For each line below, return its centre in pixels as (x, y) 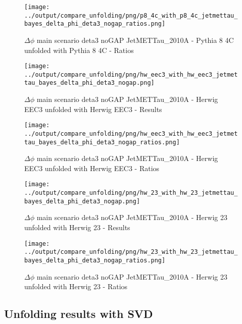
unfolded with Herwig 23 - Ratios (76, 286)
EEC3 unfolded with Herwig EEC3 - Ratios (92, 168)
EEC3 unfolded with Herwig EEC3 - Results (93, 109)
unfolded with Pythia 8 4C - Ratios (79, 50)
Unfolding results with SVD (79, 314)
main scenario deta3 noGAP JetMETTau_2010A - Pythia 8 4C (135, 40)
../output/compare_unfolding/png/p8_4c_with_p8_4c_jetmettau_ (131, 15)
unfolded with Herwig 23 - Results (77, 227)
